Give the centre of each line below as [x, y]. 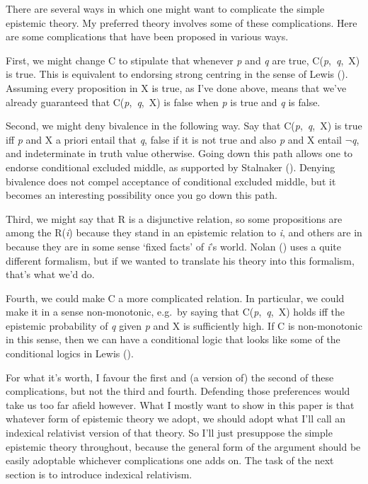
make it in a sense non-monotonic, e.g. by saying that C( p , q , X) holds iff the [176, 312]
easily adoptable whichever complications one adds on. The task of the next [170, 460]
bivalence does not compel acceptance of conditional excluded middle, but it [171, 181]
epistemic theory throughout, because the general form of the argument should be [183, 446]
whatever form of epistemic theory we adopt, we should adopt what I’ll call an [176, 419]
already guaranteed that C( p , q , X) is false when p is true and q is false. [163, 102]
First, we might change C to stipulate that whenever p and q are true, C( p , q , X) [183, 60]
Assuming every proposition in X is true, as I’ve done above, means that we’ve [176, 87]
